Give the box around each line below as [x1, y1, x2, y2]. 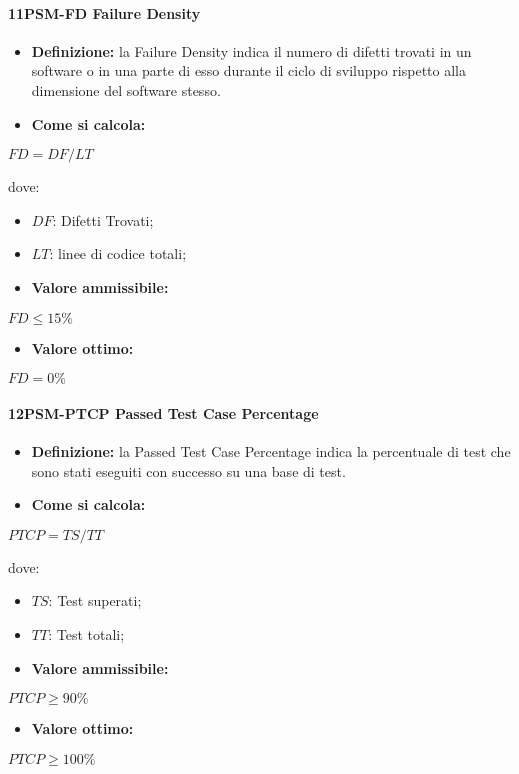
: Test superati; [48, 590, 142, 611]
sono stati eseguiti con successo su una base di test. [31, 460, 346, 481]
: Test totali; [48, 623, 125, 644]
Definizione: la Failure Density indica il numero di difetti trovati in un [31, 40, 472, 61]
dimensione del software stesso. [31, 79, 221, 100]
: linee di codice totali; [49, 243, 187, 264]
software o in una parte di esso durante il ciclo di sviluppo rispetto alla [31, 60, 466, 81]
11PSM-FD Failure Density [8, 2, 201, 23]
